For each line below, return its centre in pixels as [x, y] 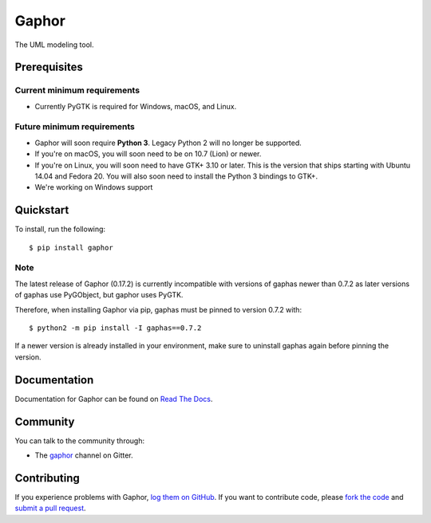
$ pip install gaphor [71, 248]
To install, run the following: [60, 229]
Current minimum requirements [77, 90]
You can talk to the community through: [80, 440]
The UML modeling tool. [54, 45]
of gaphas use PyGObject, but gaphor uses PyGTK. [99, 295]
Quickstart [42, 210]
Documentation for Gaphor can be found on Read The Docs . [114, 399]
